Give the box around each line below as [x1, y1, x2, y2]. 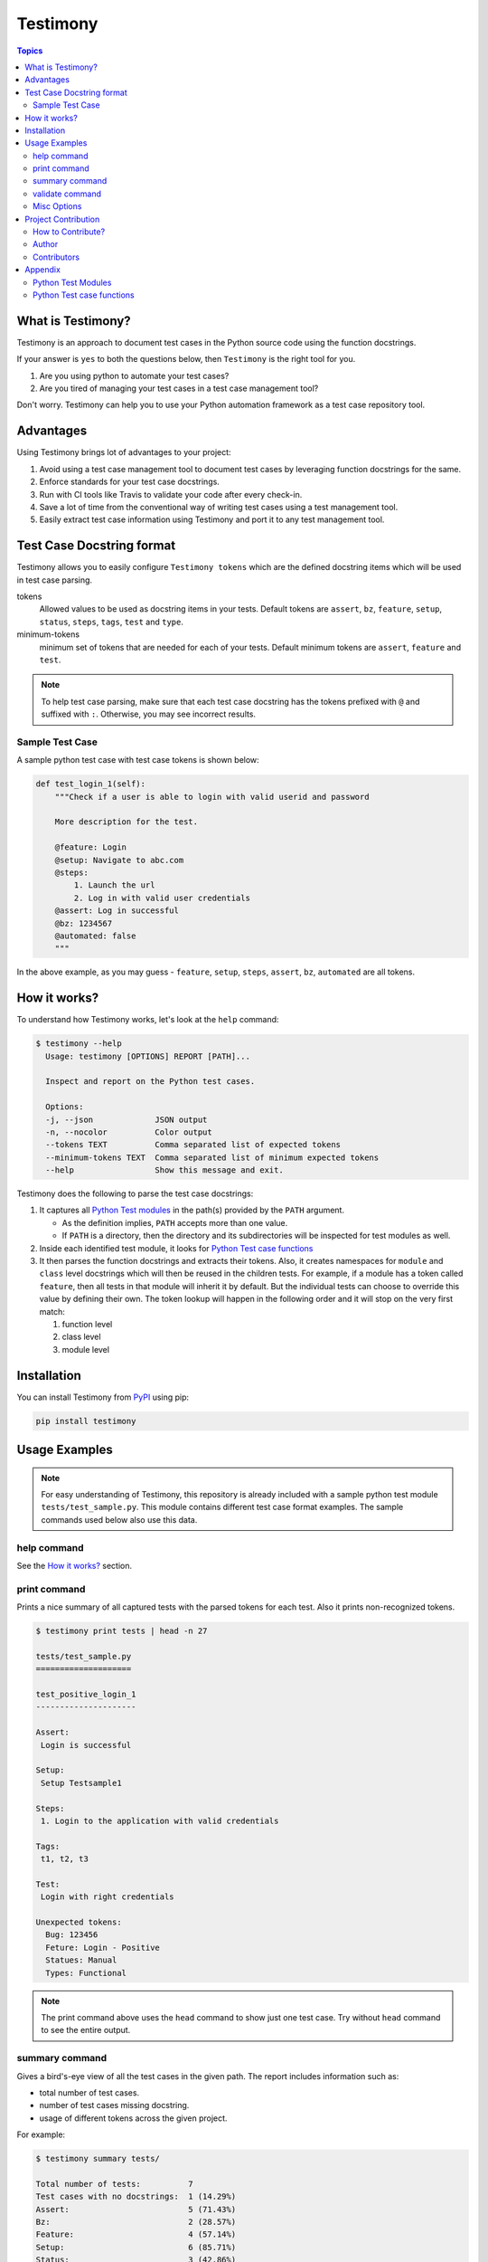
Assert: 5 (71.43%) [35, 2204, 237, 2214]
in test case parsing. [16, 575, 93, 585]
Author [33, 239, 59, 250]
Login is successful [41, 1740, 132, 1750]
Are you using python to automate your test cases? [39, 370, 230, 381]
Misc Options [33, 201, 82, 212]
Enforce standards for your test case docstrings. [39, 476, 221, 488]
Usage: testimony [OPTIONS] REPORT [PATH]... [45, 1050, 250, 1061]
